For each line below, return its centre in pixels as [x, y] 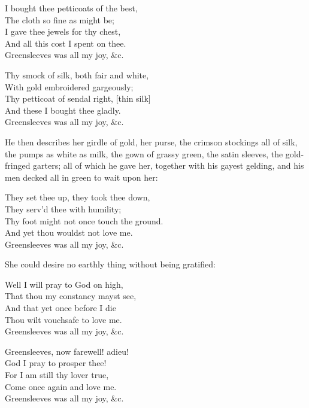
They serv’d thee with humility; [63, 208]
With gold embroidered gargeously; [69, 86]
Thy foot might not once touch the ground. [84, 220]
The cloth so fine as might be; [60, 19]
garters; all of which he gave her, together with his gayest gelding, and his [169, 165]
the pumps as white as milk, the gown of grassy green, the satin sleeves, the [144, 153]
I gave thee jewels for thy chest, [63, 31]
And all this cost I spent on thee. [66, 43]
